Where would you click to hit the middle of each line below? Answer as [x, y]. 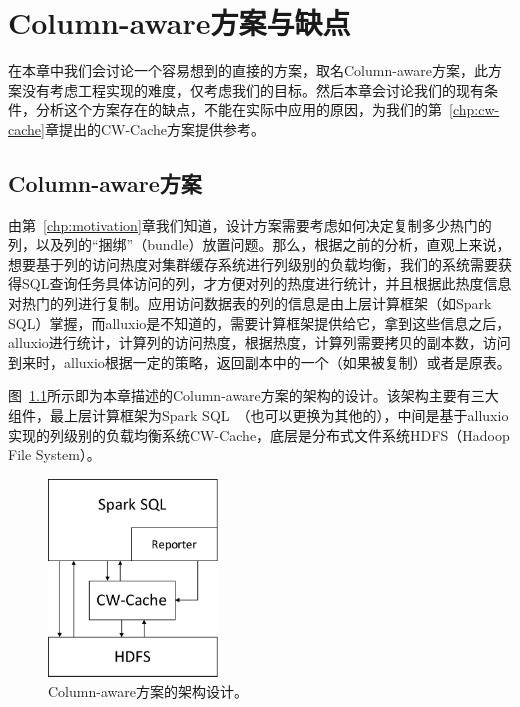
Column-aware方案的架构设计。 [148, 690]
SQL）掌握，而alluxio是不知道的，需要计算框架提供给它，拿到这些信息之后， [259, 322]
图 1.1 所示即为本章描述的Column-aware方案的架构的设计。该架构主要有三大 [253, 395]
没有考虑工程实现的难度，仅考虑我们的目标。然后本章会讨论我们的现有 [252, 89]
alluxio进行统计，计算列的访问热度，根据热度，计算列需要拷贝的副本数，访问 [259, 342]
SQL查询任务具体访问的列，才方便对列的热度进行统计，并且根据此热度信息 [266, 283]
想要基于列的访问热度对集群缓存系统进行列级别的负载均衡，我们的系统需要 [253, 263]
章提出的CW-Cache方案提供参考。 [155, 128]
